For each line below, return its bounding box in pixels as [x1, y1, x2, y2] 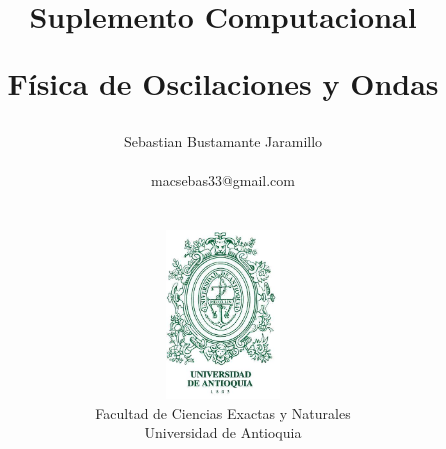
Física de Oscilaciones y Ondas [7, 63, 439, 104]
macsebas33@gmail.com [150, 169, 296, 190]
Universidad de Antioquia [144, 422, 302, 443]
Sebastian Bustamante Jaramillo [123, 130, 323, 151]
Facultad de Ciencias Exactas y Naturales [95, 402, 351, 423]
